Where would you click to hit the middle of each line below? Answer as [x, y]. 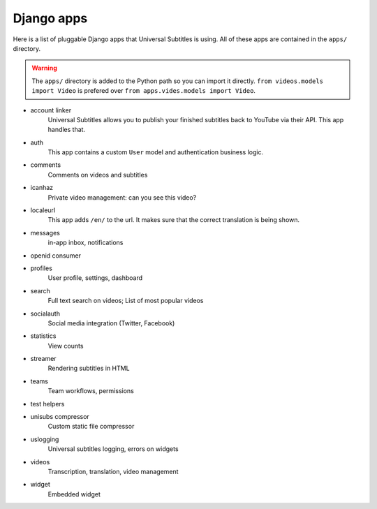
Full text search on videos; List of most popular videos [126, 301]
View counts [66, 346]
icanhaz [42, 188]
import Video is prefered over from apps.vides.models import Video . [144, 91]
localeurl [43, 210]
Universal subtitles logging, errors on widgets [113, 449]
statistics [43, 336]
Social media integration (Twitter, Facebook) [111, 323]
